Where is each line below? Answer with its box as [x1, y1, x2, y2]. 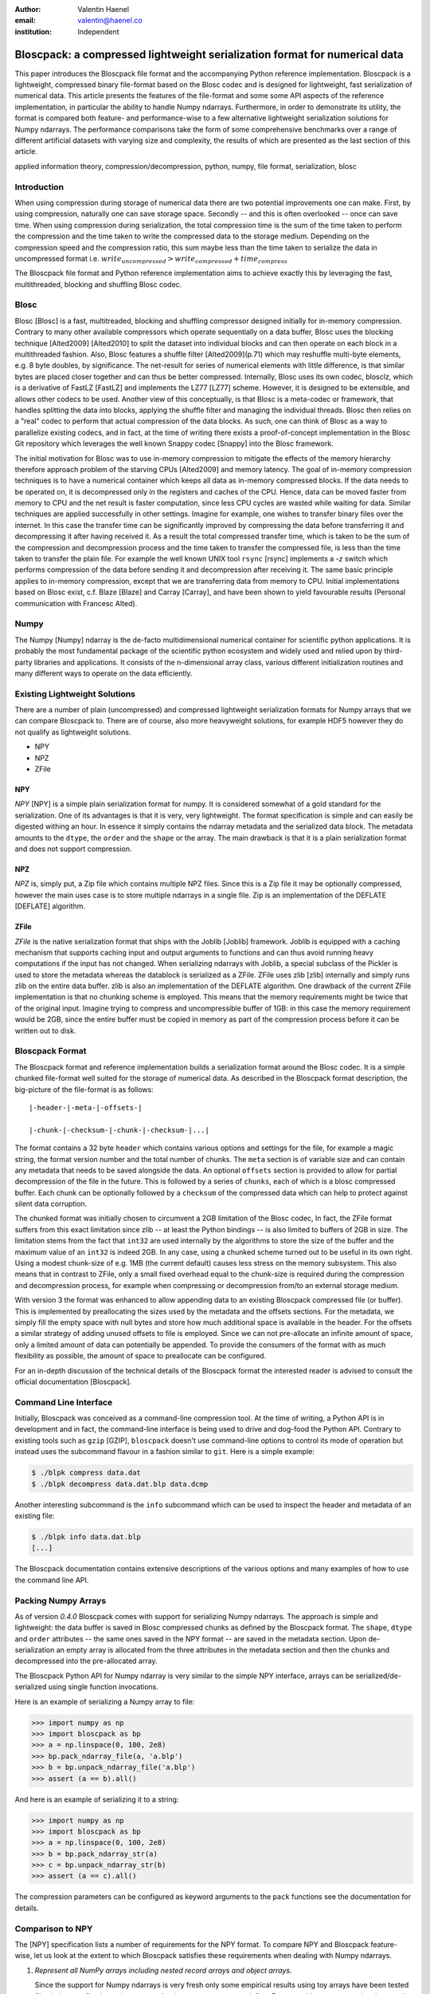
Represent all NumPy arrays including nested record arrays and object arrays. [34, 1965, 292, 1975]
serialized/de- [355, 1671, 402, 1681]
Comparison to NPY [14, 1923, 93, 1934]
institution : [14, 26, 53, 36]
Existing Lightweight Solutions [14, 688, 135, 699]
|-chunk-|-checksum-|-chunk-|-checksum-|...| [29, 1125, 210, 1134]
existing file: [14, 1511, 55, 1520]
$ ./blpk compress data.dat [31, 1468, 141, 1477]
